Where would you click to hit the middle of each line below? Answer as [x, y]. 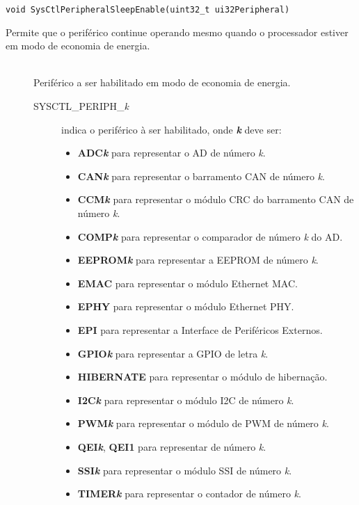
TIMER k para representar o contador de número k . [189, 494]
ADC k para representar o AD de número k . [171, 153]
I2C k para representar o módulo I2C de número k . [186, 400]
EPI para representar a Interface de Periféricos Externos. [200, 329]
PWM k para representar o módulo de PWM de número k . [203, 423]
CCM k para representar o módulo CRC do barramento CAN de [216, 199]
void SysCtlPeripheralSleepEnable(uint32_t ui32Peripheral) [148, 10]
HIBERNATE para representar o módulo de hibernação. [202, 377]
